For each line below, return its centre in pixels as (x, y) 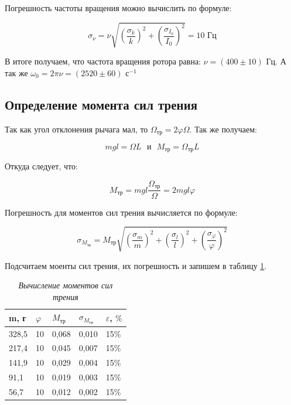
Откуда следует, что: (41, 166)
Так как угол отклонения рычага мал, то (76, 129)
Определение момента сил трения (101, 104)
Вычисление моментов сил (66, 285)
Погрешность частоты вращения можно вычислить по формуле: (118, 8)
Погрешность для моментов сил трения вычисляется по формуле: (121, 212)
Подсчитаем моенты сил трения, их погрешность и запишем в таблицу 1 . (136, 265)
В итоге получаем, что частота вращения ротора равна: (103, 61)
